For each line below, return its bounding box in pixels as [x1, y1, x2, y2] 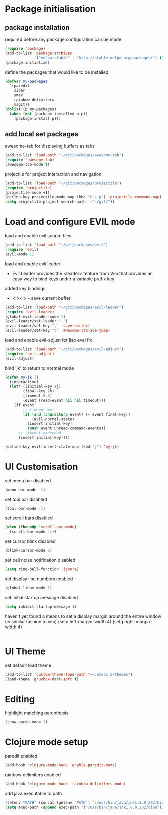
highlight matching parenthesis [5, 710, 69, 716]
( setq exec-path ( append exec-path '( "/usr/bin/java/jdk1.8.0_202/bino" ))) [5, 805, 166, 810]
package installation [5, 23, 70, 32]
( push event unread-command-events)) [27, 426, 106, 431]
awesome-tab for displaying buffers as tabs [5, 143, 95, 149]
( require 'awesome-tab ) [5, 157, 55, 163]
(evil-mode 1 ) [5, 251, 35, 257]
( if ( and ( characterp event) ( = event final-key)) [23, 412, 131, 417]
